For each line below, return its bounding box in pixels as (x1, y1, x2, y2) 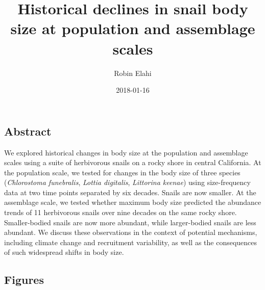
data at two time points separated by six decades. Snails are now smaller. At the (4, 187, 256, 197)
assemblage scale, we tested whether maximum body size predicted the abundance (4, 197, 261, 207)
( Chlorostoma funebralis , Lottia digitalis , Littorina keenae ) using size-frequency (4, 177, 251, 188)
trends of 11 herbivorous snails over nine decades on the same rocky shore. (4, 207, 237, 218)
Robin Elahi (114, 67, 152, 78)
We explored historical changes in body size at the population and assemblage (4, 147, 248, 157)
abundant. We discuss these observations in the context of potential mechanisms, (4, 227, 257, 238)
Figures (4, 272, 44, 287)
